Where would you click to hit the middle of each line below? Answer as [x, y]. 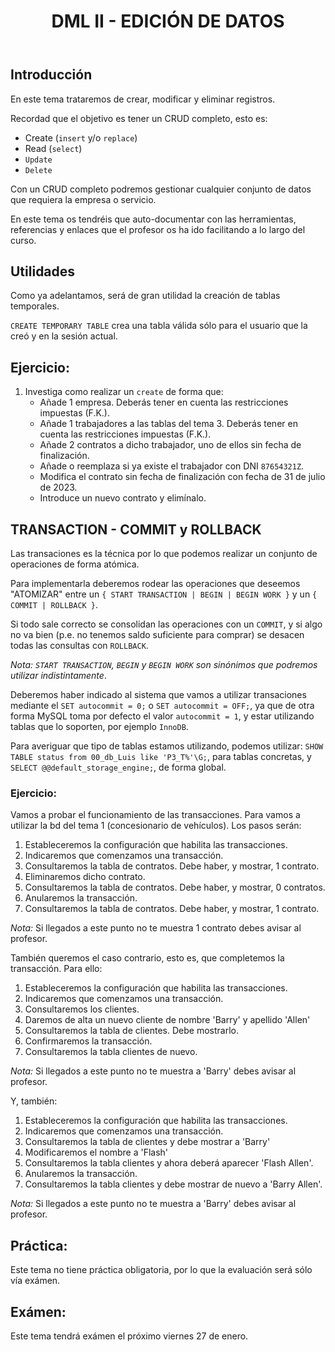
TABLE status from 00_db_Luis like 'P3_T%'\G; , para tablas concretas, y [161, 757]
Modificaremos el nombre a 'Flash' [96, 1152]
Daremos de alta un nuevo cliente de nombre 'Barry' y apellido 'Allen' [167, 1020]
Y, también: [34, 1101]
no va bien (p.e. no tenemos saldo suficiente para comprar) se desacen [157, 635]
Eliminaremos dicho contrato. [85, 877]
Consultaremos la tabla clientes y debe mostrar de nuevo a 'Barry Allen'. [173, 1184]
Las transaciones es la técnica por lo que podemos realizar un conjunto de [164, 554]
